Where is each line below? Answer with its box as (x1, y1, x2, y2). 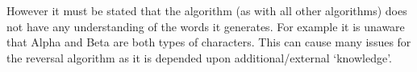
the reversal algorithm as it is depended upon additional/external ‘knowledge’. (6, 49, 392, 66)
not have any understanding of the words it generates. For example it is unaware (6, 18, 405, 34)
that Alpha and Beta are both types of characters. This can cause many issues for (6, 34, 411, 50)
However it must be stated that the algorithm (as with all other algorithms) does (6, 2, 407, 18)
